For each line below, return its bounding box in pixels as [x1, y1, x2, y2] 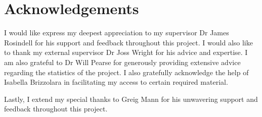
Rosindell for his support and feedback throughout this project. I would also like [4, 37, 253, 47]
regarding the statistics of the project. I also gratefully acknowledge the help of [4, 67, 249, 77]
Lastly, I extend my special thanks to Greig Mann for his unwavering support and [4, 93, 258, 104]
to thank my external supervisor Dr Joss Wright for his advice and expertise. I [4, 47, 248, 57]
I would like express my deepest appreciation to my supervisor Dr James [4, 27, 229, 38]
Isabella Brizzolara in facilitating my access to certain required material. [4, 77, 228, 87]
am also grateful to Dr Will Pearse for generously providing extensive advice [4, 56, 241, 67]
